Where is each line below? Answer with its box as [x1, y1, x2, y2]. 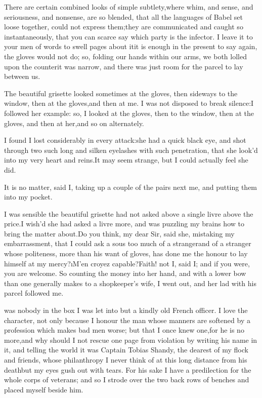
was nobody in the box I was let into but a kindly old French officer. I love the [4, 305, 248, 315]
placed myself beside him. [4, 384, 83, 394]
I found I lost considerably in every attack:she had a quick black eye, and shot [4, 135, 246, 145]
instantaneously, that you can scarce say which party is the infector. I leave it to [4, 31, 253, 42]
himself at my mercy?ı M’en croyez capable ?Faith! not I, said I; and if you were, [4, 258, 250, 268]
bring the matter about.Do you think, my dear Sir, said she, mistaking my [4, 228, 235, 238]
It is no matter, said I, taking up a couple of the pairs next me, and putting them [4, 181, 257, 192]
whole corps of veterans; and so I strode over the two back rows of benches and [4, 374, 249, 385]
